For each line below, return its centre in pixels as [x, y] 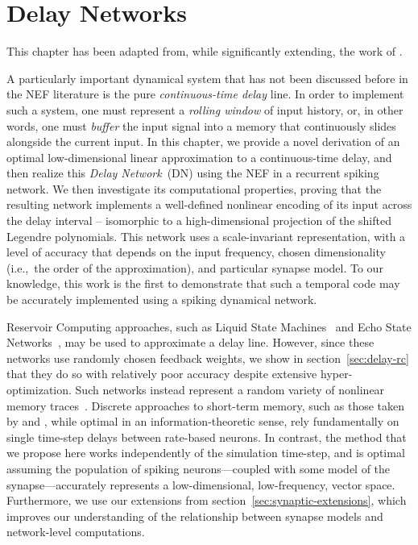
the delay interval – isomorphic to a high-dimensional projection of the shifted [199, 220]
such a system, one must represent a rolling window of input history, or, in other [205, 109]
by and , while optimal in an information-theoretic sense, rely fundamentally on [203, 421]
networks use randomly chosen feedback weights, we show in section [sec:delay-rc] [208, 358]
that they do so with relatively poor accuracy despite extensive [162, 374]
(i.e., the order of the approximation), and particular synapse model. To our [195, 267]
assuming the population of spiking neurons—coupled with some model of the [199, 468]
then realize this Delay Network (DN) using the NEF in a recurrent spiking [193, 173]
